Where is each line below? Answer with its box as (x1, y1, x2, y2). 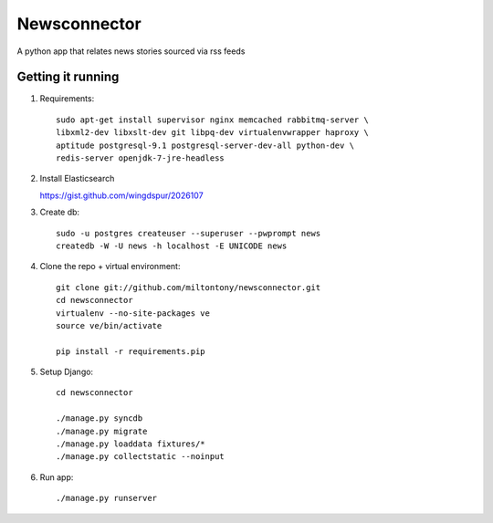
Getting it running (16, 69, 120, 85)
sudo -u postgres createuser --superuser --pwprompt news (56, 228, 321, 238)
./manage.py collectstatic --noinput (56, 452, 226, 462)
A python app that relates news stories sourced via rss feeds (16, 46, 246, 57)
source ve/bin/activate (56, 320, 163, 330)
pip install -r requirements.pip (56, 346, 205, 356)
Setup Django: (39, 366, 94, 378)
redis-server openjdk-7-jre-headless (56, 153, 226, 163)
